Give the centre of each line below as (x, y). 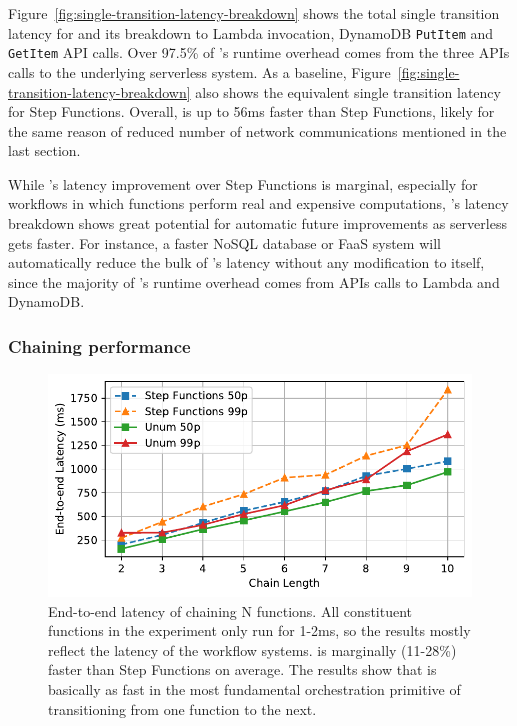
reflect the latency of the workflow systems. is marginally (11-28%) (252, 649)
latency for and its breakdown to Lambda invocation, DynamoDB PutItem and (251, 32)
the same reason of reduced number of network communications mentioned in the (257, 130)
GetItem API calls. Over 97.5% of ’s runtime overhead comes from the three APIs (259, 52)
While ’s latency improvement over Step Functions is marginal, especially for (243, 183)
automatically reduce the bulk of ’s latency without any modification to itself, (246, 262)
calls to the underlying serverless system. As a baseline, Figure (199, 71)
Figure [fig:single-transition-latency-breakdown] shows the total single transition (254, 13)
